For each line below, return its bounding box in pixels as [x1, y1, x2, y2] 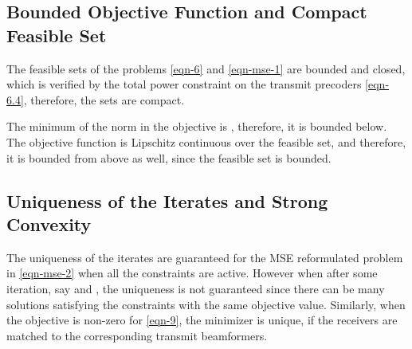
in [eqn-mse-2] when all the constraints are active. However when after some [6, 265, 378, 281]
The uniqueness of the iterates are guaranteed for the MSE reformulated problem [6, 249, 403, 265]
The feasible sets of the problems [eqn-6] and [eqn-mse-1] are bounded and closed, [6, 60, 406, 76]
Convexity [6, 211, 92, 236]
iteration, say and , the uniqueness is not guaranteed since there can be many [6, 280, 385, 296]
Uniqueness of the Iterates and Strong [6, 188, 328, 213]
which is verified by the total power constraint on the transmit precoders [6, 76, 362, 92]
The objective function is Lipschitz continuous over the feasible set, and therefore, [6, 133, 406, 150]
